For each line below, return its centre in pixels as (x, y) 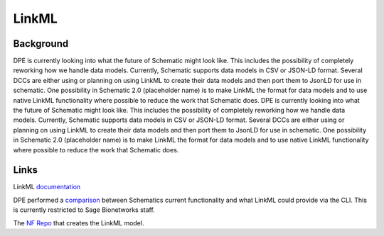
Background (41, 44)
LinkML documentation (47, 187)
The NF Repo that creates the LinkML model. (79, 223)
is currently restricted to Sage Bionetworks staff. (84, 210)
